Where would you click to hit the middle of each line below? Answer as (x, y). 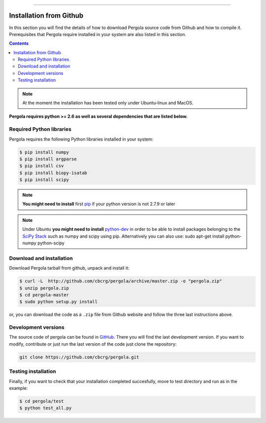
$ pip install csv (42, 166)
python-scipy (51, 243)
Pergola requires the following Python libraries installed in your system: (81, 139)
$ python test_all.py (46, 408)
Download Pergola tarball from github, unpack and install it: (69, 268)
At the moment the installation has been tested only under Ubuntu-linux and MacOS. (108, 103)
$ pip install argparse (48, 159)
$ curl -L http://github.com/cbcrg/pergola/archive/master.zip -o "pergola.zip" (121, 281)
